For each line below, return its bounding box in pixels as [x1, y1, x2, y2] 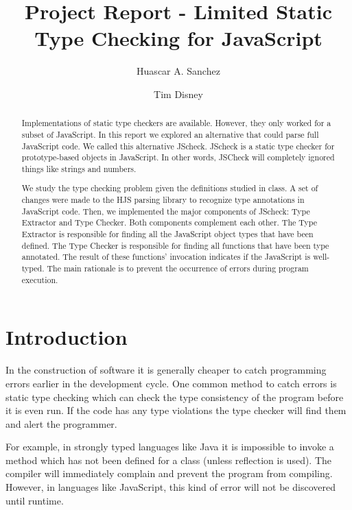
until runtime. [5, 493, 64, 507]
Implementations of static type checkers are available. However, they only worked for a [21, 117, 331, 129]
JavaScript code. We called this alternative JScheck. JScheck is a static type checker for [21, 140, 335, 151]
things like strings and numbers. [21, 162, 137, 174]
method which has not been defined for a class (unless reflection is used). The [5, 452, 332, 467]
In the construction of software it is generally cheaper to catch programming [5, 363, 327, 377]
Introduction [5, 323, 128, 351]
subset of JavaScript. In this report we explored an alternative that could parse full [21, 128, 319, 140]
